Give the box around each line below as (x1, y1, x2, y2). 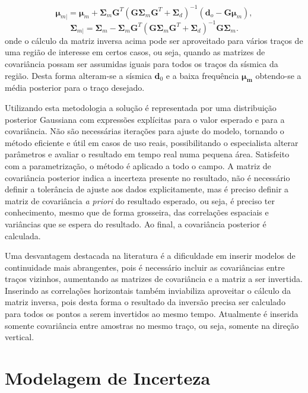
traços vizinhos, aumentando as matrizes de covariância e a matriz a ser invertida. (5, 272, 303, 285)
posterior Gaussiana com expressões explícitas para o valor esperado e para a (5, 113, 285, 125)
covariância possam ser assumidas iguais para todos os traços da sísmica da (5, 57, 278, 69)
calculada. (5, 229, 41, 242)
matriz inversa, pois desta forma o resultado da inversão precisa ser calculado (5, 296, 285, 308)
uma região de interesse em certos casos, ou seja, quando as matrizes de (5, 46, 265, 58)
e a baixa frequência (166, 69, 239, 81)
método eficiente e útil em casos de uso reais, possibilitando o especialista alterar (5, 136, 299, 148)
